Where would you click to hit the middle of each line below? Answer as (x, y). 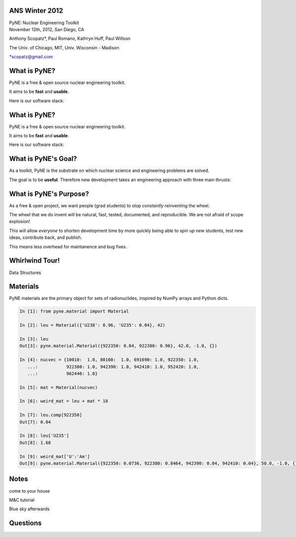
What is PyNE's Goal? (43, 159)
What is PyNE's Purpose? (49, 194)
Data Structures (25, 272)
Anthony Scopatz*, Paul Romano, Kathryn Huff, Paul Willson (70, 38)
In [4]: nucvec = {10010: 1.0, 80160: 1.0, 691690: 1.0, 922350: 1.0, (109, 360)
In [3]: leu (34, 339)
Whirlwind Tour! (35, 261)
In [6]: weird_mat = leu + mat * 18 (64, 401)
